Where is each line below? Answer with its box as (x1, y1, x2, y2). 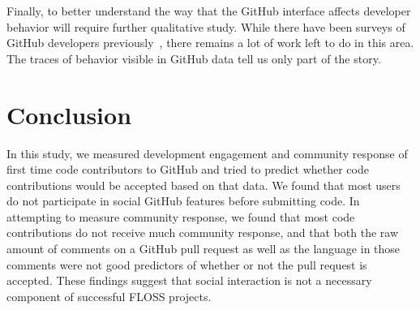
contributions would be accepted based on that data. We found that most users (6, 176, 401, 193)
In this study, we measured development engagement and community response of (6, 144, 408, 161)
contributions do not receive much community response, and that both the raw (6, 224, 398, 241)
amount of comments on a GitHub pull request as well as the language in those (6, 240, 401, 257)
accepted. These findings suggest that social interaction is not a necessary (6, 272, 372, 289)
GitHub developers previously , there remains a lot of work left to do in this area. (6, 34, 414, 51)
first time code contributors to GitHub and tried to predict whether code (6, 161, 369, 178)
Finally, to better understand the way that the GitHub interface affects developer (6, 2, 411, 19)
